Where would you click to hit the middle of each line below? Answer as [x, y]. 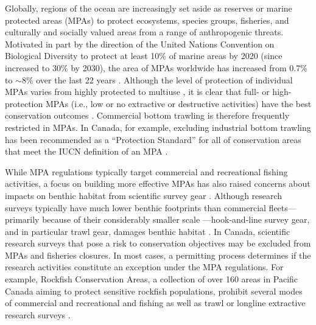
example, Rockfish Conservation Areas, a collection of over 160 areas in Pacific [152, 279]
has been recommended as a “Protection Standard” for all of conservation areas [153, 139]
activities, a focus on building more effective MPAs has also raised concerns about [158, 183]
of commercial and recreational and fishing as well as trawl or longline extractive [155, 303]
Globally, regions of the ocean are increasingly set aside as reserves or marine [149, 8]
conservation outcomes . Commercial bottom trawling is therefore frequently [147, 115]
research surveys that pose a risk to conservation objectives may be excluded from [158, 243]
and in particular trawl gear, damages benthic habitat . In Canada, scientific [148, 231]
